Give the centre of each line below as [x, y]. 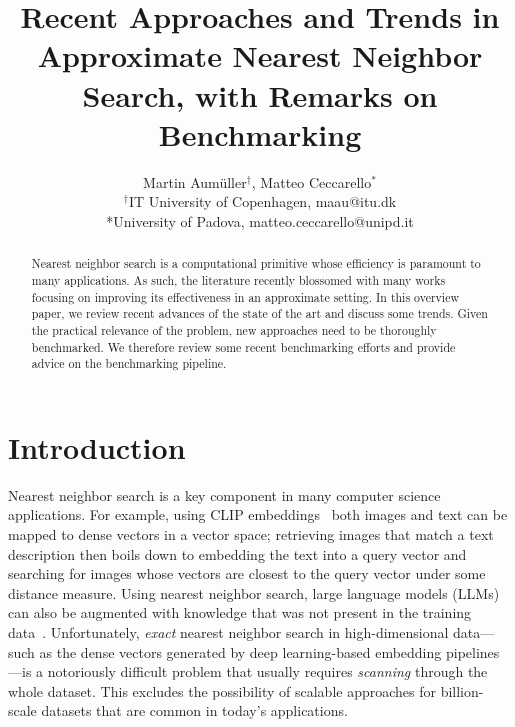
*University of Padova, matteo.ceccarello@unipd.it [260, 220]
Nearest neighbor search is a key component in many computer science [224, 494]
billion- [462, 690]
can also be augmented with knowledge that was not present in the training [240, 612]
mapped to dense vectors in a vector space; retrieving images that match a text [251, 533]
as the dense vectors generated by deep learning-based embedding [240, 651]
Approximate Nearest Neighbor [260, 55]
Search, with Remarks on [260, 94]
